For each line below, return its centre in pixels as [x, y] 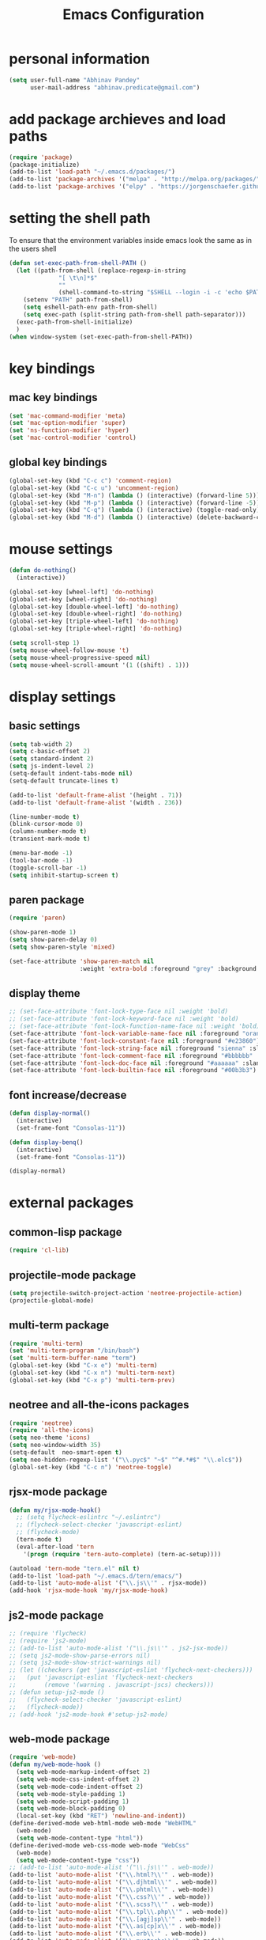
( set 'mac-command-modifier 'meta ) [67, 416]
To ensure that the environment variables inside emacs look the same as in [130, 240]
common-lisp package [66, 1232]
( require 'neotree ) [41, 1423]
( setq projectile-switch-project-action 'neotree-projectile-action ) [126, 1293]
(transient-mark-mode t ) [50, 839]
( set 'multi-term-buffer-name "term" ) [73, 1358]
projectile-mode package [73, 1275]
